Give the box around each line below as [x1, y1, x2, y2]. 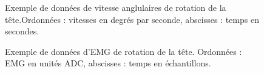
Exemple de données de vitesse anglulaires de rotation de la [5, 1, 226, 13]
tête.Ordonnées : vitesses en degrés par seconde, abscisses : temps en [5, 13, 259, 25]
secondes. [5, 25, 39, 37]
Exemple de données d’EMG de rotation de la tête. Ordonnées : [5, 45, 242, 57]
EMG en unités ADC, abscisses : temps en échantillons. [5, 57, 211, 69]
